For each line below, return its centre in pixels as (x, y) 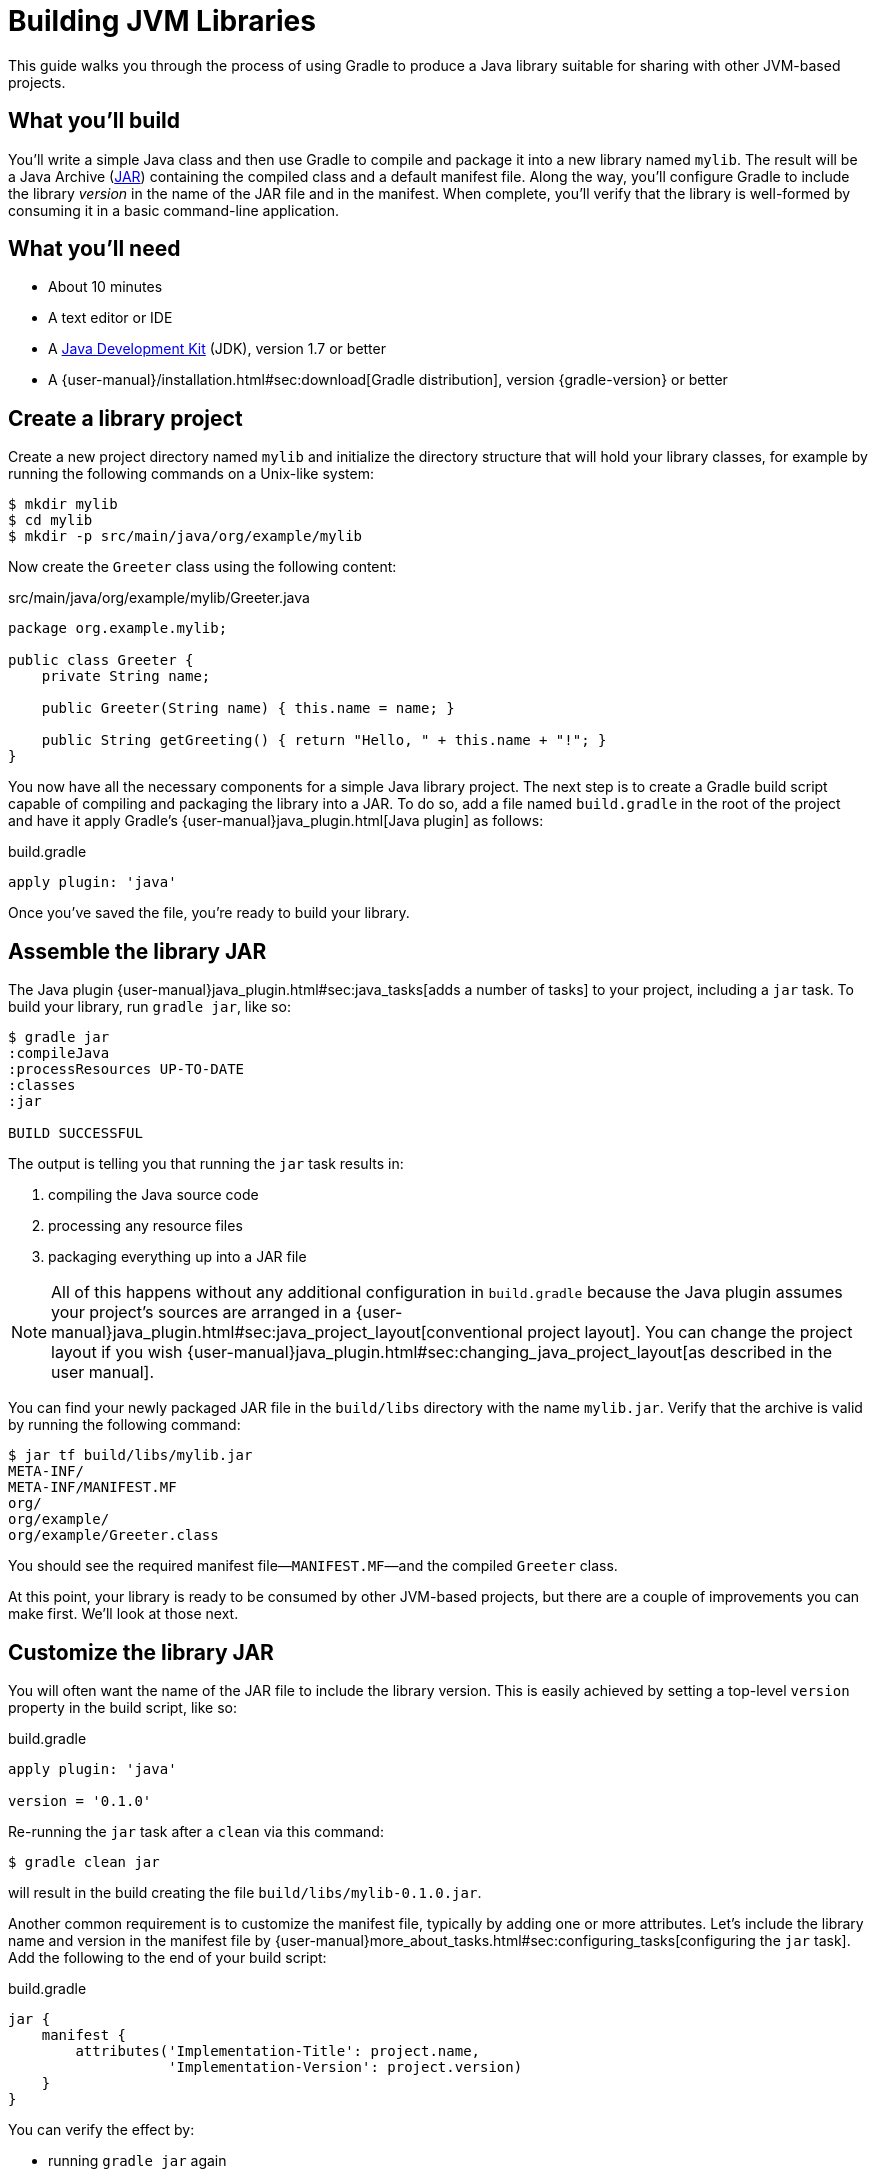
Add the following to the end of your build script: (167, 1957)
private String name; (126, 676)
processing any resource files (145, 1226)
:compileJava (59, 1053)
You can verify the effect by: (101, 2129)
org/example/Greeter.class (113, 1535)
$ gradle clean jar (84, 1861)
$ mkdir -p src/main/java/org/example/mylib (185, 536)
